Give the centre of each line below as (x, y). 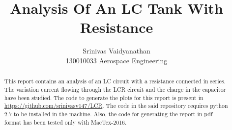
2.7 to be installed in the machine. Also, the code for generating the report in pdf (108, 114)
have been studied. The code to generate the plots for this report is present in (104, 97)
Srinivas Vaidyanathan (116, 51)
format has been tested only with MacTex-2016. (65, 122)
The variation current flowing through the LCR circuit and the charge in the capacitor (115, 89)
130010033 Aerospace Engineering (116, 60)
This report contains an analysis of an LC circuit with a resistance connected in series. (115, 81)
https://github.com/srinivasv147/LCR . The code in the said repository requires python (116, 106)
